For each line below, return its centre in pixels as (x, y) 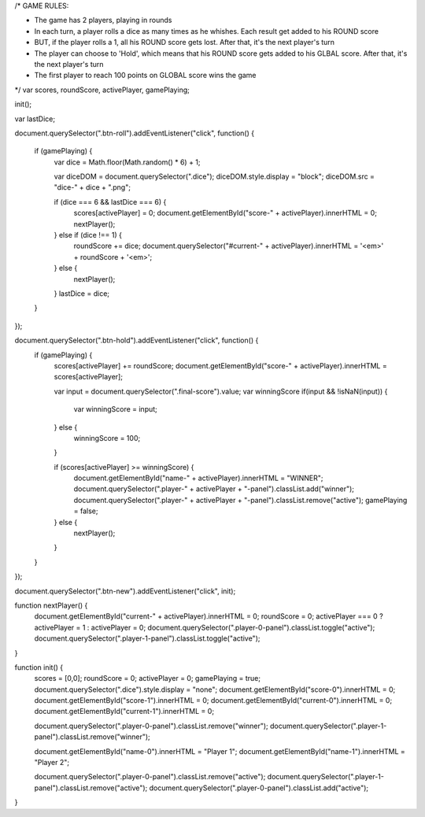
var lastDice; (35, 119)
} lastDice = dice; (82, 293)
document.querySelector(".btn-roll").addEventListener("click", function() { (135, 133)
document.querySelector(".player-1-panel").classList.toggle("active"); (147, 638)
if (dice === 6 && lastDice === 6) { (110, 201)
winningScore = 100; (107, 438)
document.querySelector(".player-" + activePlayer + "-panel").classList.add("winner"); (214, 489)
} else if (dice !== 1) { (88, 235)
